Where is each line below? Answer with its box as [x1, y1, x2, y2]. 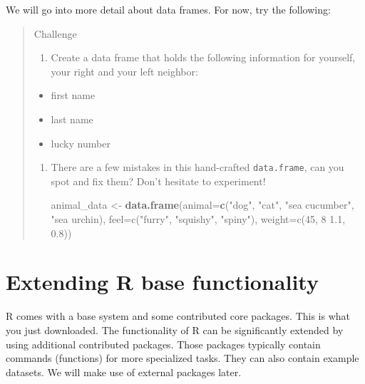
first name [51, 88, 96, 103]
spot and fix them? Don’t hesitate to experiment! [51, 173, 266, 188]
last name [51, 111, 93, 126]
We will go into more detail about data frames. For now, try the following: [6, 2, 331, 16]
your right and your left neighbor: [51, 63, 198, 78]
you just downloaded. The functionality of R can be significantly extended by [6, 322, 344, 337]
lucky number [51, 135, 110, 150]
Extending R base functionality [6, 267, 319, 296]
